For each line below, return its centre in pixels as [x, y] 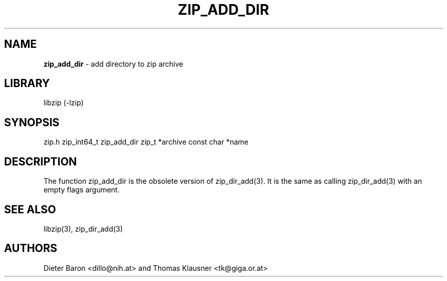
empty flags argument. [82, 190]
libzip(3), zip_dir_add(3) [83, 229]
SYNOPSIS [32, 122]
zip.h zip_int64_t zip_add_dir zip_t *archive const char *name [146, 142]
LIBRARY [27, 83]
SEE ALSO [30, 209]
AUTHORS [31, 248]
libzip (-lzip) [64, 103]
